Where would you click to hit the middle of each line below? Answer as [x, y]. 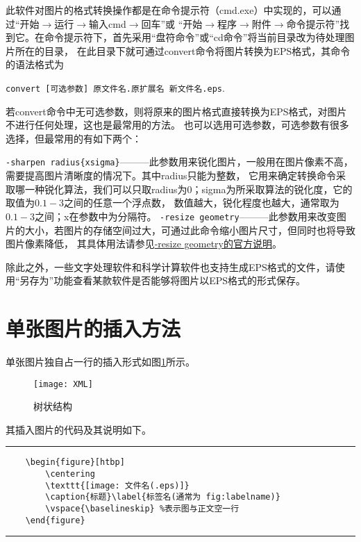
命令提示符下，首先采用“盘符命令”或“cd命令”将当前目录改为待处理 [194, 37]
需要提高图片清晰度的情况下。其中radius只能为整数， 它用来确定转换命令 [171, 175]
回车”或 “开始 [172, 23]
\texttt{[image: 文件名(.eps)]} [117, 485]
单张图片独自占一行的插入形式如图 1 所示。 [100, 361]
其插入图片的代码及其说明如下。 [78, 429]
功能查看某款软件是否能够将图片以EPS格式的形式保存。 [180, 280]
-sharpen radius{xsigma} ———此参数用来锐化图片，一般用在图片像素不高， [179, 162]
